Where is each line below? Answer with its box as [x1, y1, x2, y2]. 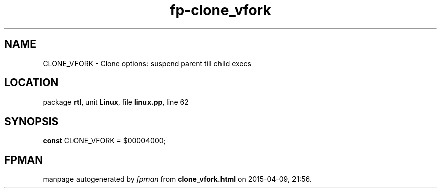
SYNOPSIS [4, 115, 59, 128]
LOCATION [4, 76, 59, 89]
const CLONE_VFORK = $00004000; [43, 136, 166, 145]
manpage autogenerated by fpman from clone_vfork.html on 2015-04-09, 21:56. [43, 175, 312, 184]
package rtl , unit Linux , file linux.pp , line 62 [43, 98, 189, 107]
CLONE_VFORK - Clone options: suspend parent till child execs [43, 59, 251, 68]
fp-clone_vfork [170, 2, 271, 19]
